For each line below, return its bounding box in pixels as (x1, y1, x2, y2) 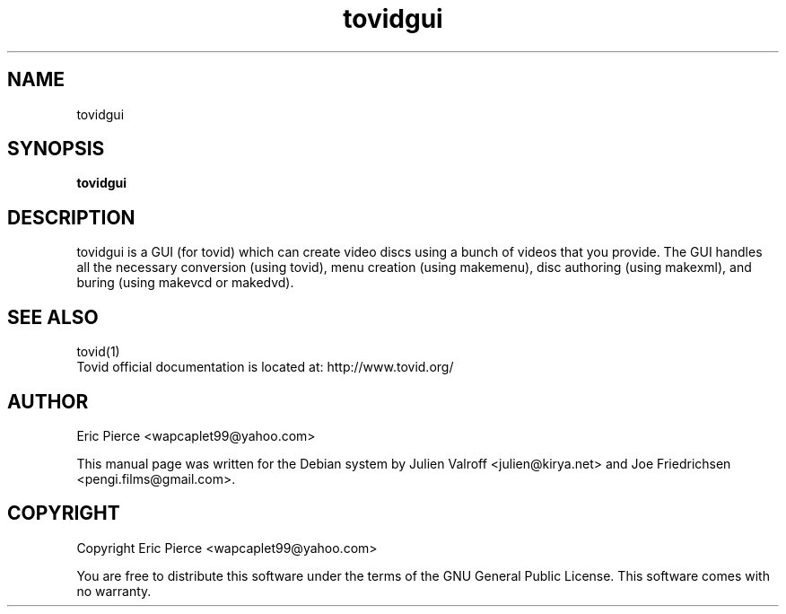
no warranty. (76, 583, 152, 599)
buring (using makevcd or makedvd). (76, 275, 294, 291)
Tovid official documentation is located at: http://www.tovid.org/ (76, 359, 454, 375)
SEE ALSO (7, 305, 99, 329)
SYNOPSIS (7, 137, 105, 161)
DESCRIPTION (7, 206, 135, 229)
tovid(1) (76, 344, 120, 360)
